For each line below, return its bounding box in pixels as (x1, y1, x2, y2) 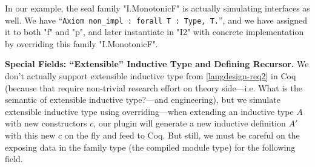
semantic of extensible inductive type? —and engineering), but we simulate (5, 93, 280, 106)
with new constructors (5, 117, 87, 129)
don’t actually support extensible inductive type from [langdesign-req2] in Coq (5, 70, 296, 82)
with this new (5, 129, 56, 141)
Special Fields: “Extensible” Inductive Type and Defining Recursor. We (5, 57, 309, 70)
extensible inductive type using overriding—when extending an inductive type (5, 105, 294, 117)
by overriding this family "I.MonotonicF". (5, 37, 158, 50)
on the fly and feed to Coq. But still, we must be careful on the (64, 129, 300, 141)
